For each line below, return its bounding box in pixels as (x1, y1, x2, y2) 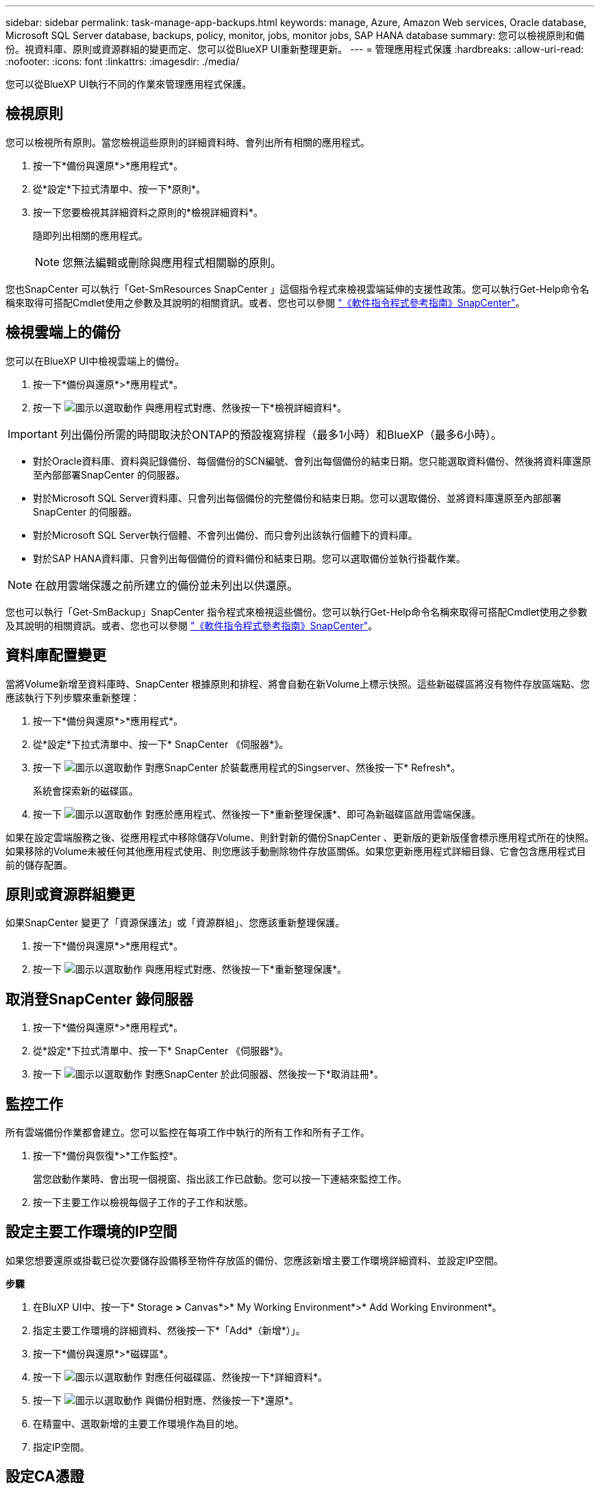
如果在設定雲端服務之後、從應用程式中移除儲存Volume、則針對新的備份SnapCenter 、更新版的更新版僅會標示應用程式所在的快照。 (5, 831, 595, 843)
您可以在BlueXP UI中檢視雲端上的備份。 (5, 354, 185, 367)
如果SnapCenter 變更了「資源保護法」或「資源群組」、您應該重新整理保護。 (5, 917, 345, 929)
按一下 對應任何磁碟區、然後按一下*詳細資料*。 (33, 1370, 327, 1383)
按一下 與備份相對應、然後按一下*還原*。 (33, 1394, 299, 1406)
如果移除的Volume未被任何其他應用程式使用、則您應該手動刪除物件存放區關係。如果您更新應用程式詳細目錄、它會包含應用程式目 (5, 845, 586, 857)
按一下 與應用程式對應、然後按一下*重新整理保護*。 (33, 963, 347, 976)
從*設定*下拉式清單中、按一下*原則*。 (33, 182, 206, 195)
